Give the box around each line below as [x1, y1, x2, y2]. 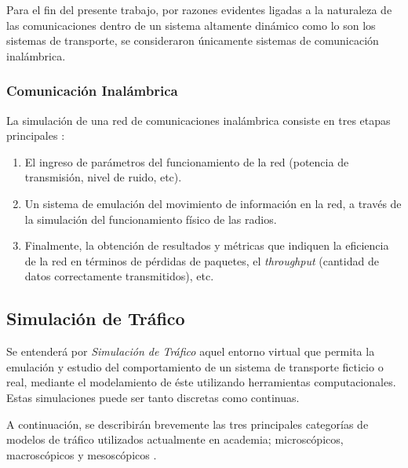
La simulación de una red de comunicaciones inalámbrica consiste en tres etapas [6, 112, 391, 128]
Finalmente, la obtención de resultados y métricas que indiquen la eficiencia [24, 237, 389, 254]
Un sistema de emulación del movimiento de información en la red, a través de [24, 195, 402, 211]
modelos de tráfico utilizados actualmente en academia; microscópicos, [6, 431, 344, 448]
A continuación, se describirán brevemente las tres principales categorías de [6, 415, 369, 432]
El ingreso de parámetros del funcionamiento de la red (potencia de [24, 153, 349, 170]
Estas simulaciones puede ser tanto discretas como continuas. [6, 389, 300, 405]
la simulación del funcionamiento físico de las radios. [24, 210, 277, 227]
